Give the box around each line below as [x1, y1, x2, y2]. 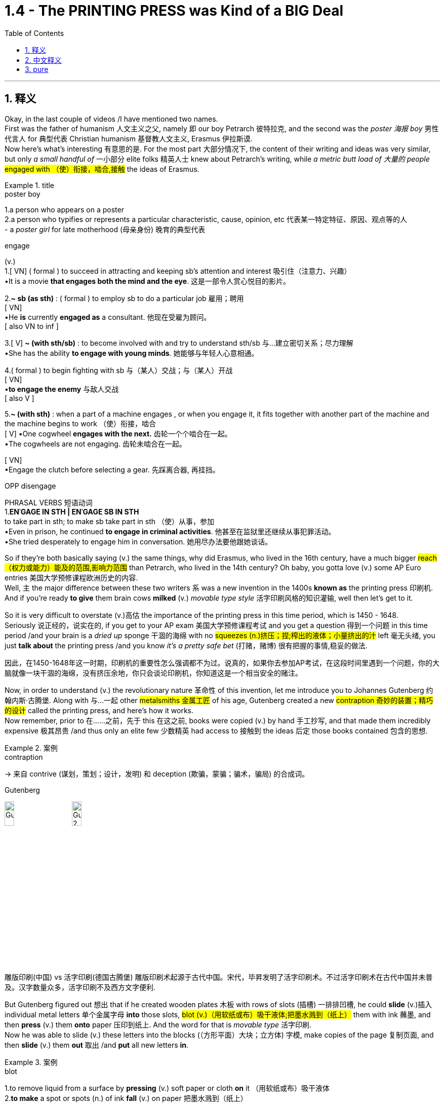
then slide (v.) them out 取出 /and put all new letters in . [5, 1041, 189, 1050]
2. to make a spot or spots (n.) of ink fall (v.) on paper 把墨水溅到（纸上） [5, 1094, 248, 1103]
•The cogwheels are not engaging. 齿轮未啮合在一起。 [5, 439, 186, 448]
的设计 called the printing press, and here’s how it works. [5, 706, 194, 715]
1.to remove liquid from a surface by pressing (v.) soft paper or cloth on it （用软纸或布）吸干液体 [5, 1084, 330, 1093]
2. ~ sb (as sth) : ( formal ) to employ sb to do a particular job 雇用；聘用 [5, 293, 244, 303]
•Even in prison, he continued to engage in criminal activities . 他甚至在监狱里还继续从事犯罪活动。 [5, 527, 336, 536]
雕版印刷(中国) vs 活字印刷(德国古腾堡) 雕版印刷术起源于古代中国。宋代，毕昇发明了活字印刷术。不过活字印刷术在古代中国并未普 [5, 973, 433, 982]
